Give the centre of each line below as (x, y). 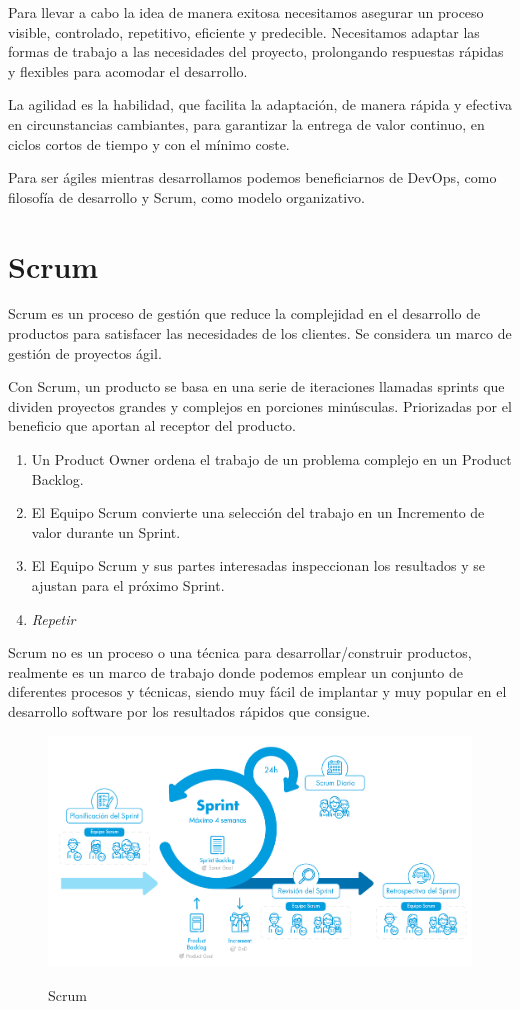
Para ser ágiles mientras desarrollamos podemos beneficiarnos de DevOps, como (252, 177)
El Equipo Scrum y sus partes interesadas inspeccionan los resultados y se (258, 565)
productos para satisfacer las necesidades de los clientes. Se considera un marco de (260, 333)
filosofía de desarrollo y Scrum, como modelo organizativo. (186, 196)
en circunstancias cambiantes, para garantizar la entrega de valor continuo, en (246, 123)
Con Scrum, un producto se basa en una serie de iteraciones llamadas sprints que (256, 386)
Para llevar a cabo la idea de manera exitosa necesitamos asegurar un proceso (246, 12)
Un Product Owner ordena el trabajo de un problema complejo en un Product (271, 459)
